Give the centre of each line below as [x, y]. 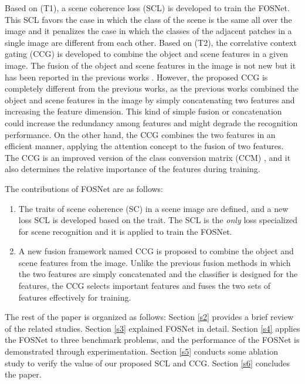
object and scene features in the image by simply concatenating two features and [150, 100]
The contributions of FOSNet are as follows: [84, 188]
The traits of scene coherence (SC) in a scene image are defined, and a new [153, 208]
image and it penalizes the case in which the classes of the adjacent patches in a [148, 31]
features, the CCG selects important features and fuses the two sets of [145, 286]
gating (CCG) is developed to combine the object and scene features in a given [146, 54]
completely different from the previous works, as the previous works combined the [152, 88]
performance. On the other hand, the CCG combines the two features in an [140, 134]
